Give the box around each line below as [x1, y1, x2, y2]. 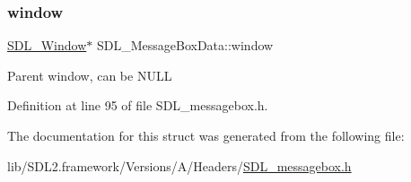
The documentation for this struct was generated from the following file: [7, 126, 405, 144]
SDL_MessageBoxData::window [96, 36, 274, 55]
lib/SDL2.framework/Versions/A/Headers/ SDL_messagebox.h [7, 156, 352, 175]
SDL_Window [7, 36, 87, 55]
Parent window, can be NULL [7, 65, 172, 84]
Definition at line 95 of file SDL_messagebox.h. [7, 96, 268, 115]
